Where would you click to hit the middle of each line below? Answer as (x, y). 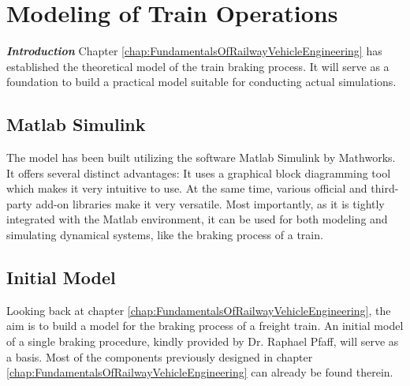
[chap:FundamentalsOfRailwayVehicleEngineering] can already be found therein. (200, 372)
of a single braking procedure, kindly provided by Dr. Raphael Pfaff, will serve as (203, 341)
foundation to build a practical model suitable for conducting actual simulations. (201, 82)
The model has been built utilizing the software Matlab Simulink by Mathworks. (201, 157)
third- (385, 188)
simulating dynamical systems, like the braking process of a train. (165, 235)
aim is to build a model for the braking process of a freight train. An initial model (205, 326)
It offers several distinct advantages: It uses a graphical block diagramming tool (199, 172)
